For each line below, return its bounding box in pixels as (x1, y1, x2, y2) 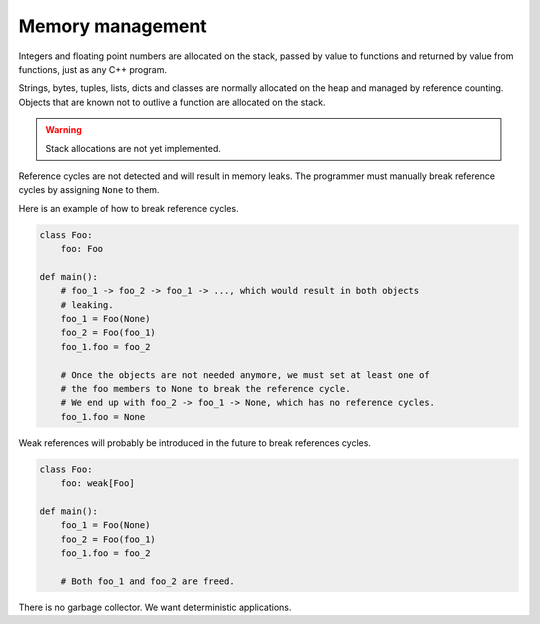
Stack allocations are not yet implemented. (45, 142, 222, 154)
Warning (45, 124, 82, 136)
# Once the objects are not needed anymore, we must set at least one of (60, 369, 430, 380)
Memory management (18, 15, 207, 37)
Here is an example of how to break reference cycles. (18, 202, 239, 214)
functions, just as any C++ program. (18, 63, 167, 75)
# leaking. (60, 299, 114, 310)
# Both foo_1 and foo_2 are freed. (60, 575, 235, 587)
